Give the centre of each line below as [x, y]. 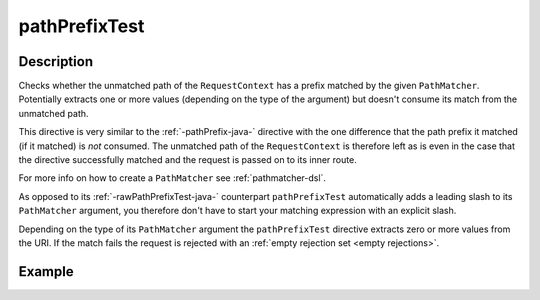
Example [46, 271]
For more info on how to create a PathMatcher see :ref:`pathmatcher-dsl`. [172, 178]
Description [56, 61]
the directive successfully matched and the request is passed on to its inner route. [187, 160]
